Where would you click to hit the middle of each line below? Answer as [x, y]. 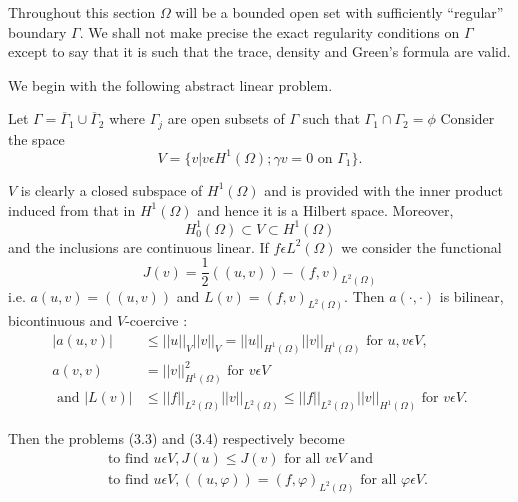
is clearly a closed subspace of [111, 189]
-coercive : [156, 320]
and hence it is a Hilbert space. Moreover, [325, 209]
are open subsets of [226, 118]
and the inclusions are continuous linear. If [138, 246]
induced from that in [72, 209]
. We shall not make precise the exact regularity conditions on [269, 31]
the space [36, 138]
